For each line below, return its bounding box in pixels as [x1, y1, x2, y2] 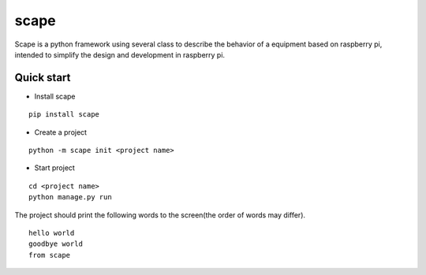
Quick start [14, 71, 71, 84]
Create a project [34, 127, 87, 137]
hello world [28, 229, 75, 237]
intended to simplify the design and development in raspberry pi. [14, 50, 225, 59]
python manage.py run [28, 193, 112, 202]
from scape [28, 251, 71, 259]
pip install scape [28, 110, 100, 119]
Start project [34, 163, 75, 173]
